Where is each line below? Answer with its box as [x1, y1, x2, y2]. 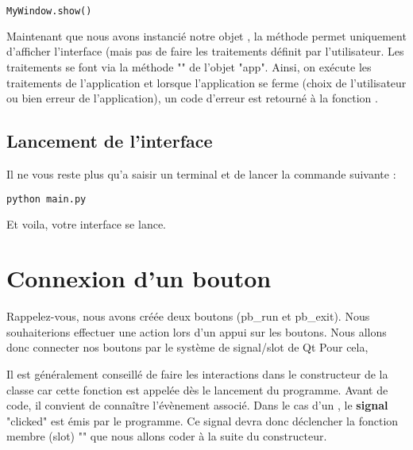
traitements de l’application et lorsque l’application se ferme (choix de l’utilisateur [6, 74, 407, 90]
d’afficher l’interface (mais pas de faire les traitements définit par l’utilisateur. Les [6, 43, 404, 60]
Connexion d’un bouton [6, 262, 272, 294]
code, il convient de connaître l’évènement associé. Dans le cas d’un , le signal [6, 397, 388, 413]
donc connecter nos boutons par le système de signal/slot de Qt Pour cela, [6, 339, 369, 356]
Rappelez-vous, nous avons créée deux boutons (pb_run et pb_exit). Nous [6, 308, 370, 325]
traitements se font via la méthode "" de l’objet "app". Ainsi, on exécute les [6, 59, 372, 75]
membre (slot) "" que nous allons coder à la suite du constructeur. [6, 428, 327, 444]
